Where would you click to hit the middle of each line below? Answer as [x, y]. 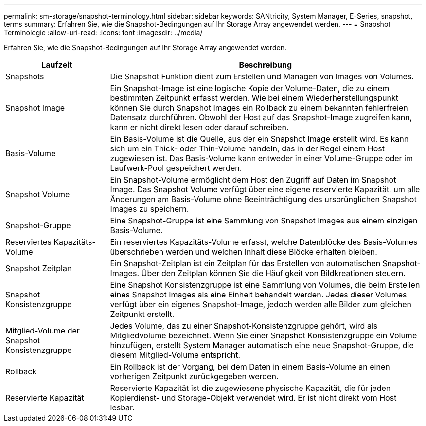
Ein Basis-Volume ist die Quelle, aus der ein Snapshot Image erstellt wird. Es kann [259, 139]
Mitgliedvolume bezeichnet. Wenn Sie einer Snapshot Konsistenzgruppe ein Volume [264, 335]
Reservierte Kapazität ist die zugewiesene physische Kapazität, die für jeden [250, 388]
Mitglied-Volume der [43, 331]
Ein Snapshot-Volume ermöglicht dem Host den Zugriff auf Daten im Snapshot [253, 180]
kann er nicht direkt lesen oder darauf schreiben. [199, 127]
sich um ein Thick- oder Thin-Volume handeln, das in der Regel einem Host [247, 148]
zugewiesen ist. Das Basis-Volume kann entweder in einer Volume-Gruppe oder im [261, 158]
